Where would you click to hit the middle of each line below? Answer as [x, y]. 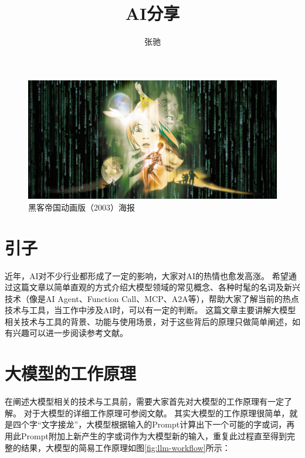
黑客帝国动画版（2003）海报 [82, 207]
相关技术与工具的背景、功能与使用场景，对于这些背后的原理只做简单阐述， [148, 321]
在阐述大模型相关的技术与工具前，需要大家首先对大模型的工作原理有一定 [144, 401]
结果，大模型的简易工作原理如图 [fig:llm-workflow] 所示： [126, 447]
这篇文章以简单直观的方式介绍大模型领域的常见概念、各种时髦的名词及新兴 [156, 287]
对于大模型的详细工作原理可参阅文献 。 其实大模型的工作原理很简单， [157, 413]
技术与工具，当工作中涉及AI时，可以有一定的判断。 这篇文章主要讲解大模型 [150, 310]
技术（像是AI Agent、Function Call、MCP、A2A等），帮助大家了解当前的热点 [152, 298]
